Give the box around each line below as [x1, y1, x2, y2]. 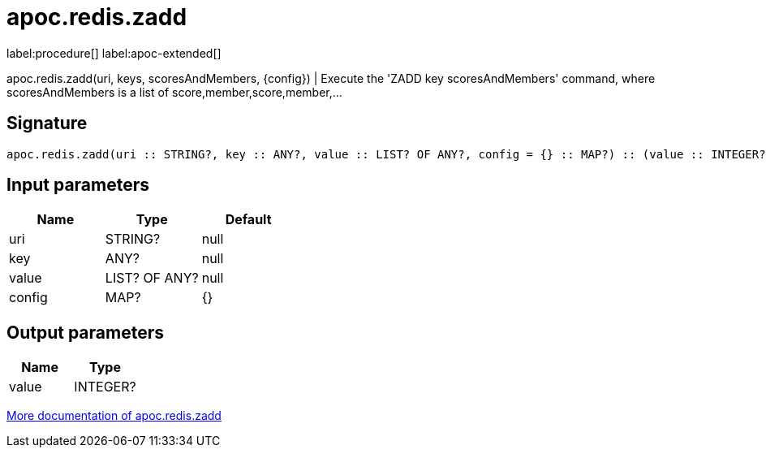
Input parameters [6, 175, 150, 196]
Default [225, 211, 272, 228]
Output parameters [6, 322, 164, 343]
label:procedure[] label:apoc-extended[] [6, 45, 222, 60]
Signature [6, 113, 88, 134]
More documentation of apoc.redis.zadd [6, 409, 222, 423]
